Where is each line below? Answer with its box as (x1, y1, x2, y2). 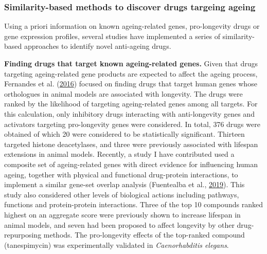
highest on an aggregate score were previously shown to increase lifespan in (4, 209, 241, 220)
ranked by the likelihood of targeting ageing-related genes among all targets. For (4, 98, 258, 109)
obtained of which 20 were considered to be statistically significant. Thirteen (4, 129, 245, 139)
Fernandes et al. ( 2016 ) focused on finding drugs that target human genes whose (4, 78, 257, 89)
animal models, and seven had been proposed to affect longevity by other (4, 219, 235, 230)
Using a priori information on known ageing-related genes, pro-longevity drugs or (4, 21, 260, 31)
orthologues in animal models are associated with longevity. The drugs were (4, 88, 243, 99)
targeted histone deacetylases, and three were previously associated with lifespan (4, 138, 258, 149)
